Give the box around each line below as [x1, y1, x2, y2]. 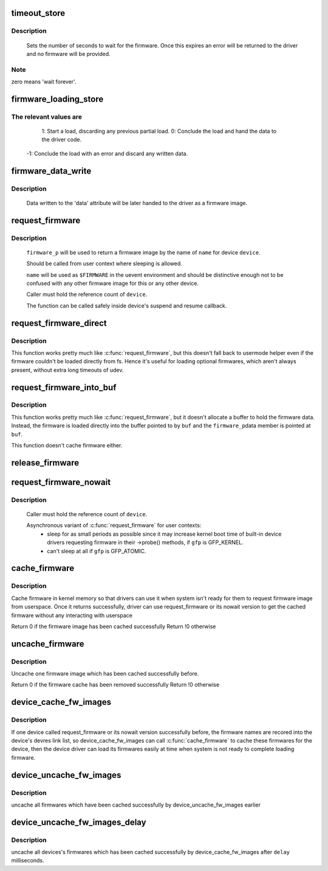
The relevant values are [11, 113, 82, 121]
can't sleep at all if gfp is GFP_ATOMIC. [47, 547, 146, 554]
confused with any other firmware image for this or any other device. [26, 279, 199, 287]
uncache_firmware [11, 638, 84, 649]
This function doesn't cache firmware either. [11, 442, 123, 449]
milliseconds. [11, 857, 45, 864]
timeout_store [11, 8, 66, 18]
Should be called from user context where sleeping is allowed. [26, 260, 182, 267]
